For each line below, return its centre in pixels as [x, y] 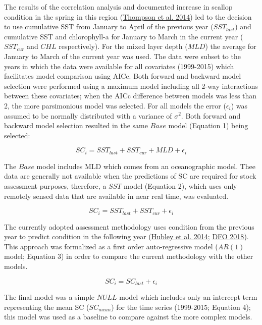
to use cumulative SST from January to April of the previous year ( [109, 26]
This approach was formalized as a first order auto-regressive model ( [111, 246]
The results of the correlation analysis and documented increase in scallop [118, 7]
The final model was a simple [49, 297]
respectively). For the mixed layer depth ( [123, 46]
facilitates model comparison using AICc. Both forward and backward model [123, 76]
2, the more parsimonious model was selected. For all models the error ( [115, 105]
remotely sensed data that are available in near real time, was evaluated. [116, 196]
